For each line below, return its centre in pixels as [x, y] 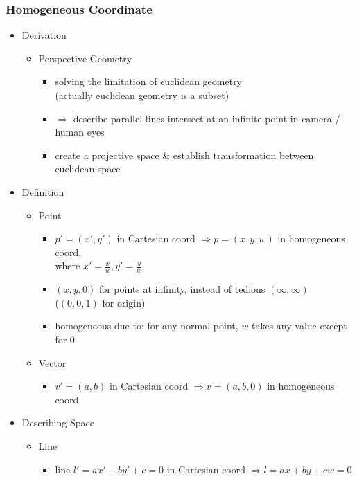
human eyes [80, 132]
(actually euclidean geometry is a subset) [142, 95]
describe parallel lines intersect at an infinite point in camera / [207, 118]
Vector [52, 362]
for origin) [124, 302]
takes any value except [299, 326]
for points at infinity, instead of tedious [182, 289]
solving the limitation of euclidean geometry [149, 81]
